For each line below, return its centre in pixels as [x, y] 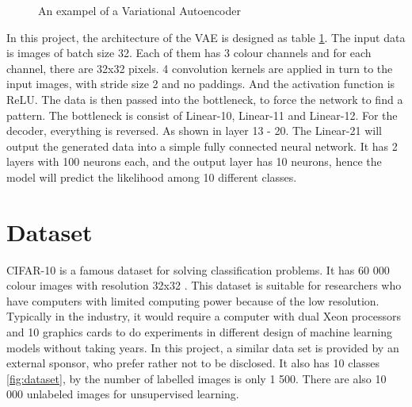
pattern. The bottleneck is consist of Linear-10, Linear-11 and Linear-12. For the [202, 115]
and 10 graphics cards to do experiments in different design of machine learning [200, 332]
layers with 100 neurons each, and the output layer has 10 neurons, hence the [194, 161]
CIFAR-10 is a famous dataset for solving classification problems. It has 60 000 [198, 269]
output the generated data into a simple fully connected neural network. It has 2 [202, 146]
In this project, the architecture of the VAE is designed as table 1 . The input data [206, 37]
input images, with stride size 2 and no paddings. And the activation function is [201, 84]
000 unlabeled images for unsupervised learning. [123, 394]
